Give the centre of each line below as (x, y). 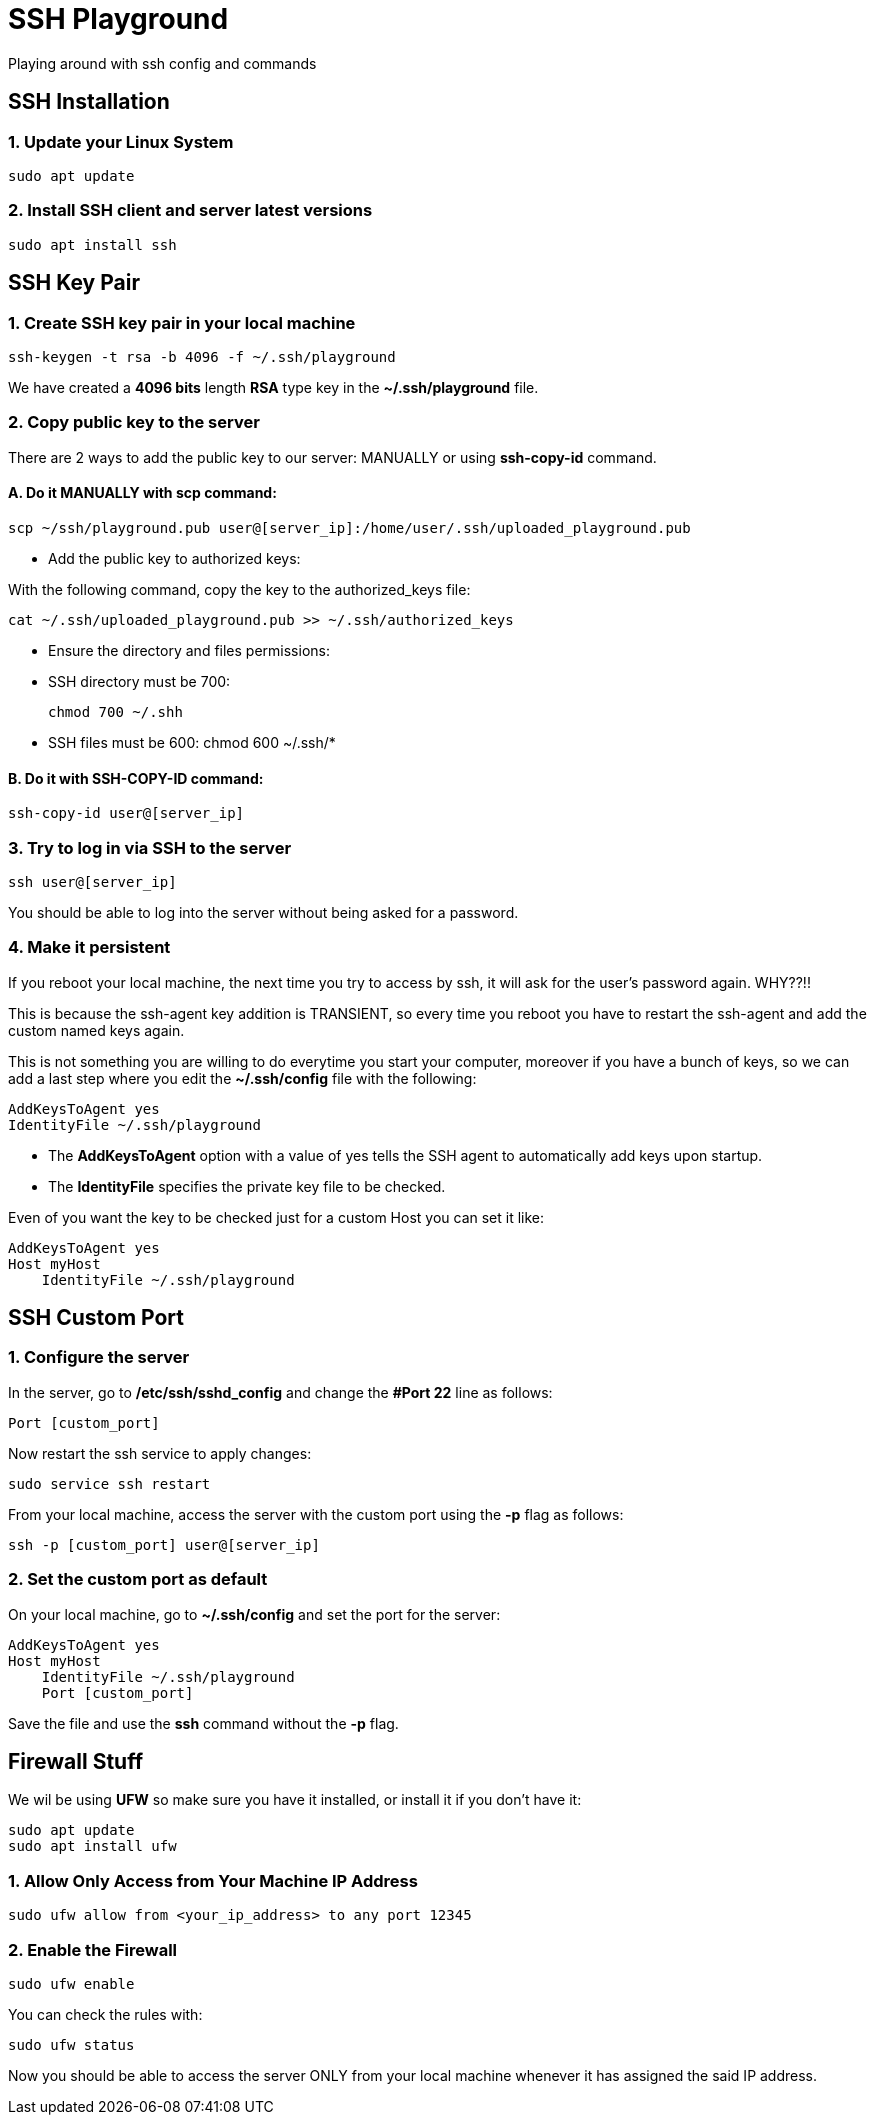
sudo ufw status (71, 2044)
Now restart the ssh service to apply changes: (160, 1453)
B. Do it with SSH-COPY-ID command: (136, 778)
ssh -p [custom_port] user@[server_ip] (164, 1544)
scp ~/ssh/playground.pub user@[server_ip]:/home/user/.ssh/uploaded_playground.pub (349, 527)
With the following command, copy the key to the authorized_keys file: (239, 589)
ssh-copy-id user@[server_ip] (126, 813)
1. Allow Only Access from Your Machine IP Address (213, 1880)
